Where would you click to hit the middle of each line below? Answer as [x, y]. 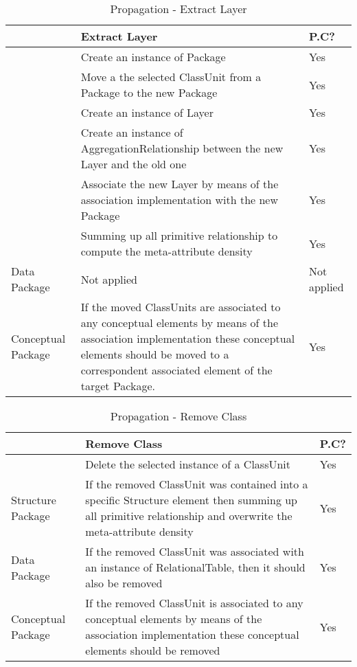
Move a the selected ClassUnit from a [171, 77]
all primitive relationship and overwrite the [189, 516]
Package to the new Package [149, 92]
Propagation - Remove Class [178, 416]
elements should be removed [153, 650]
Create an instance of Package [153, 57]
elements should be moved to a [155, 354]
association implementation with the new [180, 200]
